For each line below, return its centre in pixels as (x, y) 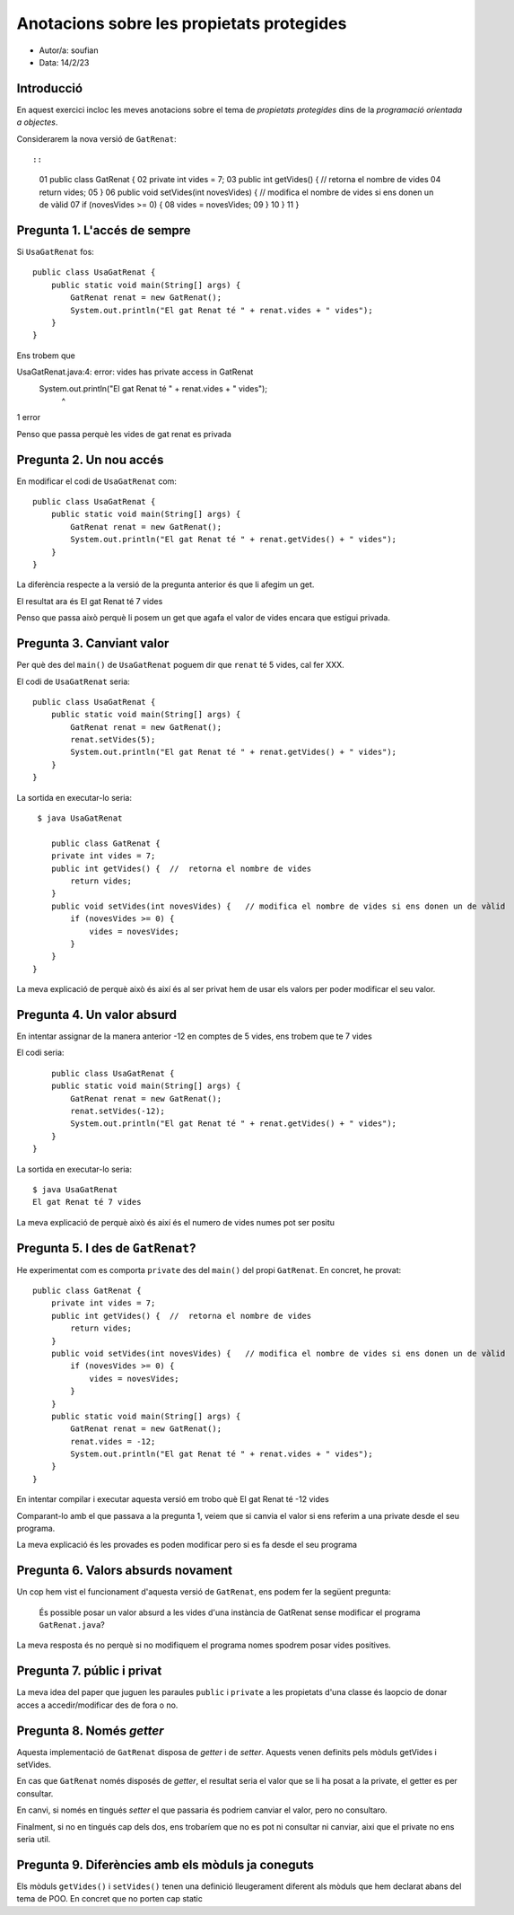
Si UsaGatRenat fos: (55, 252)
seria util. (34, 1840)
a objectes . (37, 122)
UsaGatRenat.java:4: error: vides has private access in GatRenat (135, 372)
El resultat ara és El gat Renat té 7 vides (90, 601)
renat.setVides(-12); (118, 1111)
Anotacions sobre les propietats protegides (182, 23)
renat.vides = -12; (113, 1441)
